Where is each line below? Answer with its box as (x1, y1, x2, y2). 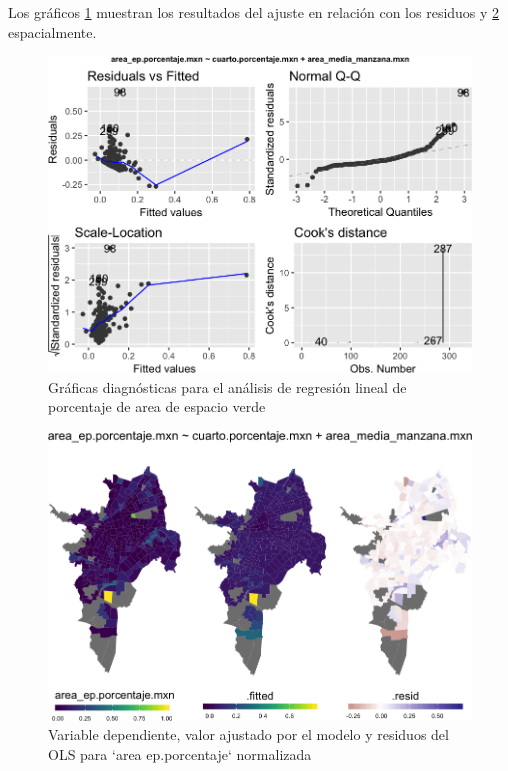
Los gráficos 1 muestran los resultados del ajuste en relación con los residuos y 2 (8, 2, 500, 22)
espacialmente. (8, 21, 97, 42)
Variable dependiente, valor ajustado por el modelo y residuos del (48, 724, 449, 745)
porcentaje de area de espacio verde (48, 396, 266, 417)
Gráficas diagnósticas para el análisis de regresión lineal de (48, 376, 407, 397)
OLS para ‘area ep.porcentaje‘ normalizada (48, 743, 312, 764)
